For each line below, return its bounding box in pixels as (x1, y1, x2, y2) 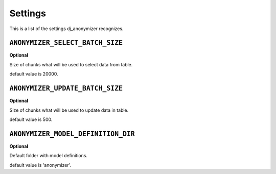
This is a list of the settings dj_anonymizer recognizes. (9, 26, 124, 32)
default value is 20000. (9, 71, 58, 77)
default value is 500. (9, 116, 53, 122)
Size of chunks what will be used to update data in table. (9, 107, 129, 113)
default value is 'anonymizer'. (9, 162, 72, 168)
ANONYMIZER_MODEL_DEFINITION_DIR (9, 130, 135, 138)
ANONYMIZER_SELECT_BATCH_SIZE (9, 39, 123, 47)
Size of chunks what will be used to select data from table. (9, 61, 133, 67)
